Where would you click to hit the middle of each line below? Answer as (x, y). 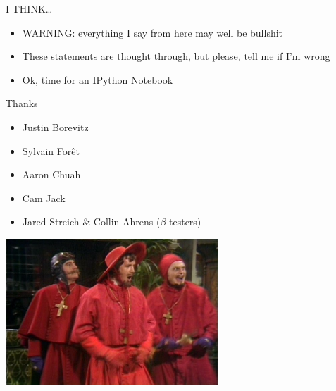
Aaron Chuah (51, 174)
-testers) (183, 222)
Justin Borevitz (55, 126)
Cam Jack (44, 198)
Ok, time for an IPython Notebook (98, 79)
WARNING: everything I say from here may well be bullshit (153, 32)
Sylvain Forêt (51, 150)
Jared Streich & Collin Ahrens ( (91, 222)
